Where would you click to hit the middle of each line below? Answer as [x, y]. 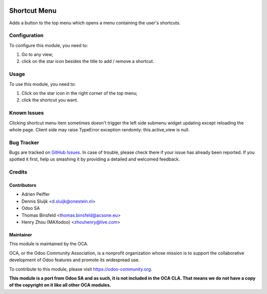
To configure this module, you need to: [49, 45]
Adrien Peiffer [36, 194]
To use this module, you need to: [43, 84]
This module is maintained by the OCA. [49, 244]
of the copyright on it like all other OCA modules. [60, 285]
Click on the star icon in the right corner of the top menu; [80, 93]
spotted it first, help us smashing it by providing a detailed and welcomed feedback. [94, 159]
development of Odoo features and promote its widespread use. [74, 260]
